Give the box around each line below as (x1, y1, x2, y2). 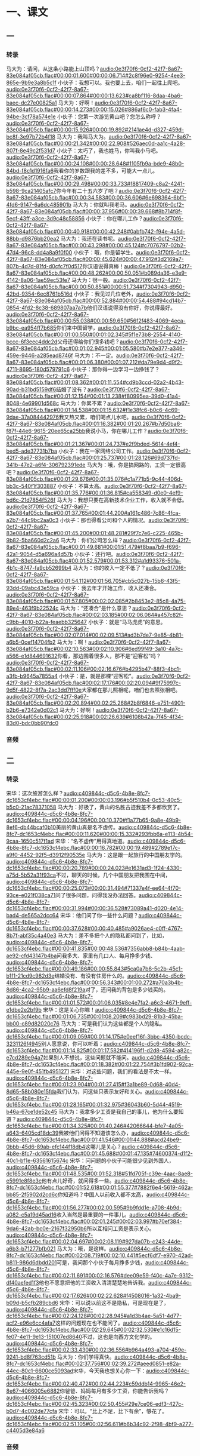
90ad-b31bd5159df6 (6, 386, 57, 393)
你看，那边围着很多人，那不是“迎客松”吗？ (57, 652, 161, 659)
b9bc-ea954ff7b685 (6, 324, 57, 331)
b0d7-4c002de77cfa (6, 1408, 58, 1415)
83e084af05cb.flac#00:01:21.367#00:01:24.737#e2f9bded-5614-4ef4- (6, 440, 180, 447)
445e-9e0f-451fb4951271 (6, 1068, 70, 1075)
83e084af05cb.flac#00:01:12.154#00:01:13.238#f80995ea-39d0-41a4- (6, 392, 181, 400)
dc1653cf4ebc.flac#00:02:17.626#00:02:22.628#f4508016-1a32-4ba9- (6, 1292, 182, 1300)
